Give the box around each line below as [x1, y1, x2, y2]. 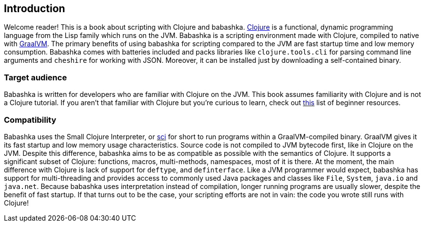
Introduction [4, 2, 65, 15]
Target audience [4, 72, 67, 82]
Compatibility [4, 114, 57, 125]
